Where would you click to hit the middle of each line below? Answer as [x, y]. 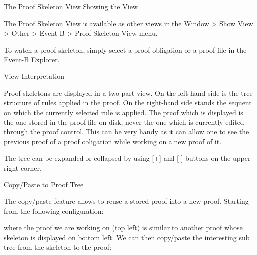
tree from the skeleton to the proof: [58, 247]
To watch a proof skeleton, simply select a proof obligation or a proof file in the [125, 49]
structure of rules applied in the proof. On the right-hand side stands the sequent [128, 102]
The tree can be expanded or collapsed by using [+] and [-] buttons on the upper [127, 158]
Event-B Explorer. [32, 59]
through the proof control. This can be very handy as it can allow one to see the [127, 131]
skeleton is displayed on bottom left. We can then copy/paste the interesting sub [127, 237]
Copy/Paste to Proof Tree [44, 184]
